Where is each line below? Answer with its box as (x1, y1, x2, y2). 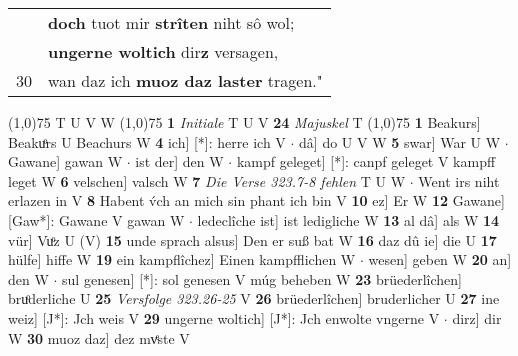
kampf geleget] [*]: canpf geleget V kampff (236, 151, 496, 172)
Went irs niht (418, 170, 500, 191)
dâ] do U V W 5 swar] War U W (299, 131, 501, 152)
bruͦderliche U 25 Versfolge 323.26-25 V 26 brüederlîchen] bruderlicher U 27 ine (8, 288, 500, 309)
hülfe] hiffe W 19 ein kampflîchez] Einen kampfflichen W (8, 249, 356, 270)
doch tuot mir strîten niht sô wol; (48, 11, 295, 34)
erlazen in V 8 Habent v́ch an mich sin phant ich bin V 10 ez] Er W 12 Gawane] (8, 190, 505, 211)
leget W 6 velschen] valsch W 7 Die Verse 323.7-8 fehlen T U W (8, 170, 406, 191)
